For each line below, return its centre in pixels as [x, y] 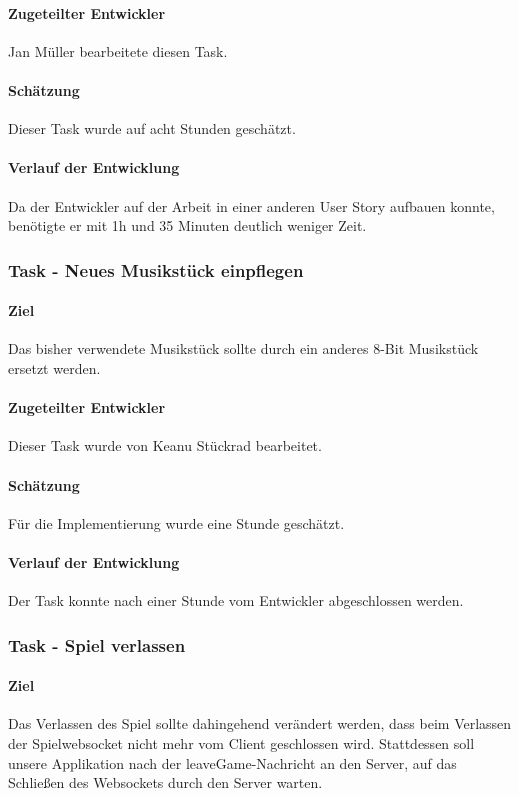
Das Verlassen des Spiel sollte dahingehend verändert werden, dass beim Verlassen [260, 723]
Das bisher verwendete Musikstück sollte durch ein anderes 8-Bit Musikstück [243, 348]
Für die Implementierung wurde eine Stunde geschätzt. [176, 522]
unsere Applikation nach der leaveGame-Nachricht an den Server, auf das [232, 762]
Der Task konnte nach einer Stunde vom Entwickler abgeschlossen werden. [236, 600]
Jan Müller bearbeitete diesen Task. [118, 50]
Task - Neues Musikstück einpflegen [156, 269]
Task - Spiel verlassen [97, 644]
